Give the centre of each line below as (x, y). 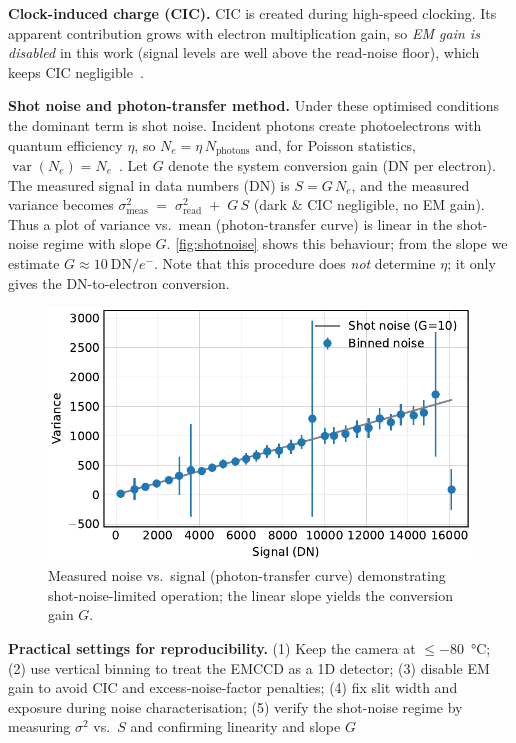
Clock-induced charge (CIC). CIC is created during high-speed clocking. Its (252, 13)
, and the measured (410, 184)
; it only (471, 262)
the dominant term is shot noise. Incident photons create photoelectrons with (245, 124)
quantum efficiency (65, 144)
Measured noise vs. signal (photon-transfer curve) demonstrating (247, 575)
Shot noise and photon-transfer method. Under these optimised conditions (254, 105)
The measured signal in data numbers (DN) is (149, 184)
